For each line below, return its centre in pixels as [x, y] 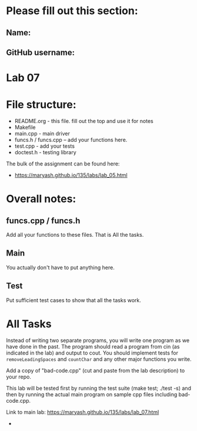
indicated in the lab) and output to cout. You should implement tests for [92, 353]
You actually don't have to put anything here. [60, 267]
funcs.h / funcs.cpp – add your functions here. [71, 140]
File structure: [41, 105]
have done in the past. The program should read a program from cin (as [93, 346]
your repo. [19, 377]
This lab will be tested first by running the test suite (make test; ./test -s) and [98, 388]
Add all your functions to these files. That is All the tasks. [75, 235]
